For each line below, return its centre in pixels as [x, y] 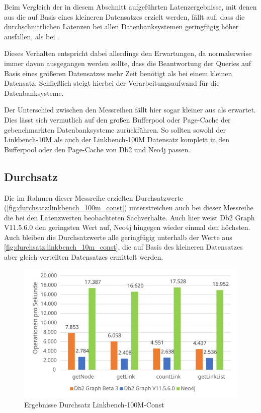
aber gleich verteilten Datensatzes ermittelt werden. [84, 257]
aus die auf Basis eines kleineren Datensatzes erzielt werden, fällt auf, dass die [124, 16]
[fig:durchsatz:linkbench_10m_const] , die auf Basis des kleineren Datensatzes [123, 247]
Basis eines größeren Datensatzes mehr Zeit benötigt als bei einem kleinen [118, 73]
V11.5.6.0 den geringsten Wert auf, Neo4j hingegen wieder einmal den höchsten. [127, 227]
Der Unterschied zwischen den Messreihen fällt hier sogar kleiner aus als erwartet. [130, 110]
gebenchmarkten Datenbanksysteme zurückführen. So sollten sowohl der [115, 129]
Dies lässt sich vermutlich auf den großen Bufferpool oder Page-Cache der [117, 119]
